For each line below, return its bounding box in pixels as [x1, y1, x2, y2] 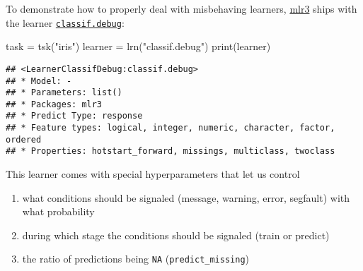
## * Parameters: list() [6, 88, 122, 98]
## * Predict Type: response [6, 111, 143, 121]
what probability [22, 204, 95, 219]
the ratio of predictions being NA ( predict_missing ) [22, 251, 250, 266]
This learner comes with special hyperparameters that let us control [6, 167, 300, 181]
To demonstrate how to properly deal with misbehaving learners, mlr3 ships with [6, 1, 357, 16]
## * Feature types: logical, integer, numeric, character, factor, [6, 123, 335, 133]
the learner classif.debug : [6, 15, 125, 30]
